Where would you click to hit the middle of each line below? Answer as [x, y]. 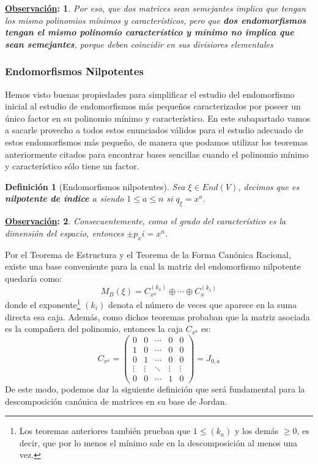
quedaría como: [33, 278]
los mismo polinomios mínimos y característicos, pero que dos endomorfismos [156, 20]
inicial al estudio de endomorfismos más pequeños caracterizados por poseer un [153, 106]
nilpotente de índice [47, 198]
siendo [112, 198]
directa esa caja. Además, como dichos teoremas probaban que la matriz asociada [157, 316]
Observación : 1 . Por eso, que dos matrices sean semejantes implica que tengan [156, 8]
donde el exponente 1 [43, 304]
